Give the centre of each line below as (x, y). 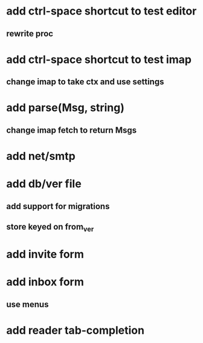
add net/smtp (41, 156)
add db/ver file (44, 184)
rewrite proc (30, 34)
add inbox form (45, 282)
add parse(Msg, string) (66, 108)
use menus (27, 304)
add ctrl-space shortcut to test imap (99, 59)
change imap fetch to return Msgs (72, 130)
